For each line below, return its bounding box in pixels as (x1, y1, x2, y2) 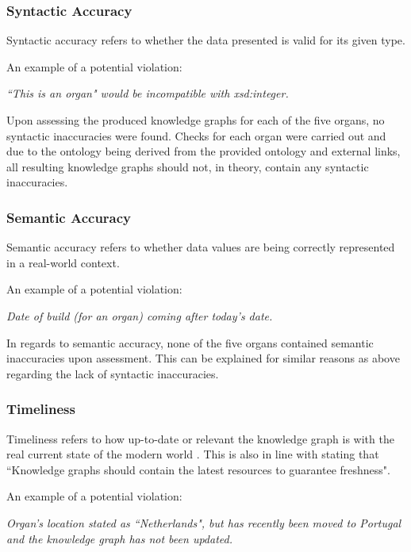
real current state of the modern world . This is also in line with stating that (6, 446, 379, 462)
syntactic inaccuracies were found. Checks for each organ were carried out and (6, 127, 386, 144)
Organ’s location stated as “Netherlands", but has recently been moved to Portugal (6, 514, 401, 531)
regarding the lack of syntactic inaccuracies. (6, 365, 219, 381)
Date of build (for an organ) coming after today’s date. (6, 307, 273, 324)
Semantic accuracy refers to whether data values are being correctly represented (6, 239, 395, 255)
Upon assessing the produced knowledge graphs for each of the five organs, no (6, 112, 385, 128)
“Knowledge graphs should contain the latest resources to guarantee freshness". (6, 461, 390, 477)
